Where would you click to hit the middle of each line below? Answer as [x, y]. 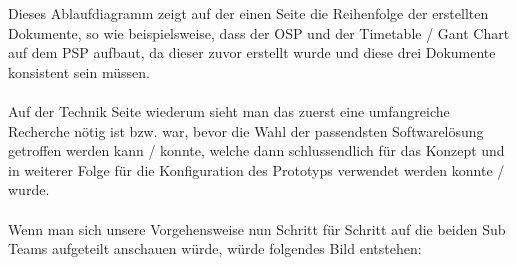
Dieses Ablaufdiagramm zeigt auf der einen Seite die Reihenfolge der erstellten [248, 13]
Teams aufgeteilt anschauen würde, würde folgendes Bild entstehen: [215, 248]
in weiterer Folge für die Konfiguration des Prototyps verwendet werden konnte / [256, 169]
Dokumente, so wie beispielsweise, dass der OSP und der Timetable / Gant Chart [259, 32]
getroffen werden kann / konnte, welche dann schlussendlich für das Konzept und [256, 150]
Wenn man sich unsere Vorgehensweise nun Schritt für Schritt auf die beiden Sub [257, 228]
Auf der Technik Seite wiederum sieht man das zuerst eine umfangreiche [229, 110]
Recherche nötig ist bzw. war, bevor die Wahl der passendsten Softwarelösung [246, 130]
